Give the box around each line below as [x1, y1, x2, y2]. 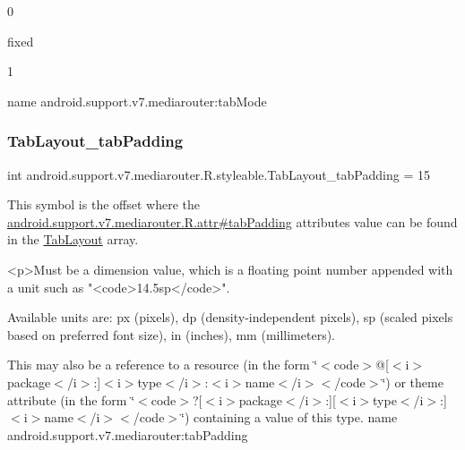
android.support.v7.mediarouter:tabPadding [7, 425, 248, 444]
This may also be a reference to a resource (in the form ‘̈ [7, 355, 318, 374]
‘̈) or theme [382, 372, 443, 391]
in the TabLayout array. [7, 230, 139, 249]
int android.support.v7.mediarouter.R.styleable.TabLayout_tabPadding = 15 [7, 165, 430, 183]
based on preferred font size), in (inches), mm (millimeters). [7, 325, 336, 344]
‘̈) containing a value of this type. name [181, 408, 398, 427]
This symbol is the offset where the [7, 195, 200, 214]
